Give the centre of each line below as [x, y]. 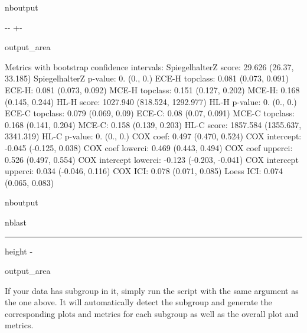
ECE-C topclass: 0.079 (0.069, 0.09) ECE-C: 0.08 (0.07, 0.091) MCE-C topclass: [150, 113]
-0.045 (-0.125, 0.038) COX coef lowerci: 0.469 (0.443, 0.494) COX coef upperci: [149, 147]
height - [19, 251]
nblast [16, 222]
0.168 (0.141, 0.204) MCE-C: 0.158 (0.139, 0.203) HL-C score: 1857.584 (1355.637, [153, 124]
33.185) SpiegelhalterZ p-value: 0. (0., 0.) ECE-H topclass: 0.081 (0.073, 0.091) [147, 78]
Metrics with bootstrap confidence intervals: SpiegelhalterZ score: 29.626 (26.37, [149, 66]
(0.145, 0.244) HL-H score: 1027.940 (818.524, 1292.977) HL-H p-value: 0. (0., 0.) [151, 101]
